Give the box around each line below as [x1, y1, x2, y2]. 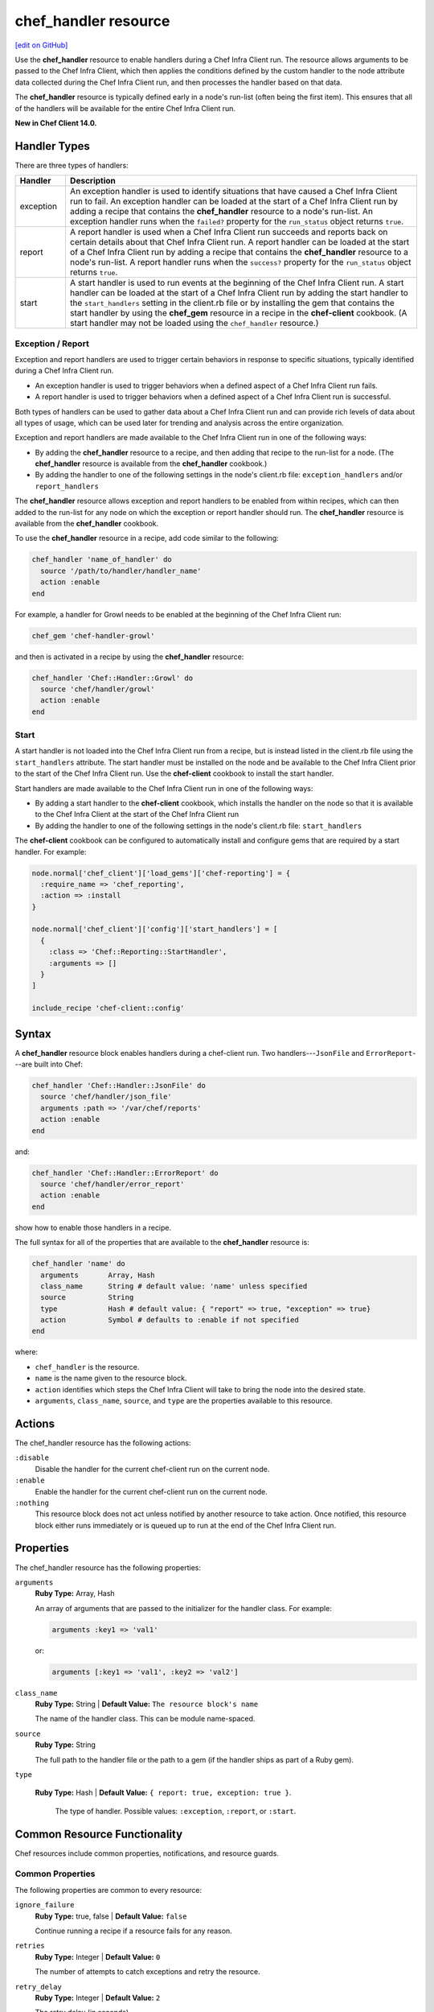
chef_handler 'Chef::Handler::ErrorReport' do [31, 1168, 219, 1177]
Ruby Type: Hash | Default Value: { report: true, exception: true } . [35, 1787, 292, 1798]
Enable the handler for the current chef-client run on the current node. [35, 1486, 268, 1496]
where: [14, 1347, 39, 1357]
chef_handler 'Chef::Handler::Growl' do [31, 673, 193, 682]
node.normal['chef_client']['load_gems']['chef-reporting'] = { [31, 868, 291, 877]
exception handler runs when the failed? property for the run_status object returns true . [69, 216, 404, 227]
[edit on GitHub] [14, 40, 68, 50]
